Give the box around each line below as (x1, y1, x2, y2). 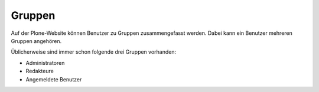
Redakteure (25, 68, 54, 75)
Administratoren (25, 59, 65, 66)
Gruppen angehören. (11, 37, 62, 44)
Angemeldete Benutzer (25, 75, 82, 83)
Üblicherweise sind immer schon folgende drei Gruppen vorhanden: (11, 48, 177, 55)
